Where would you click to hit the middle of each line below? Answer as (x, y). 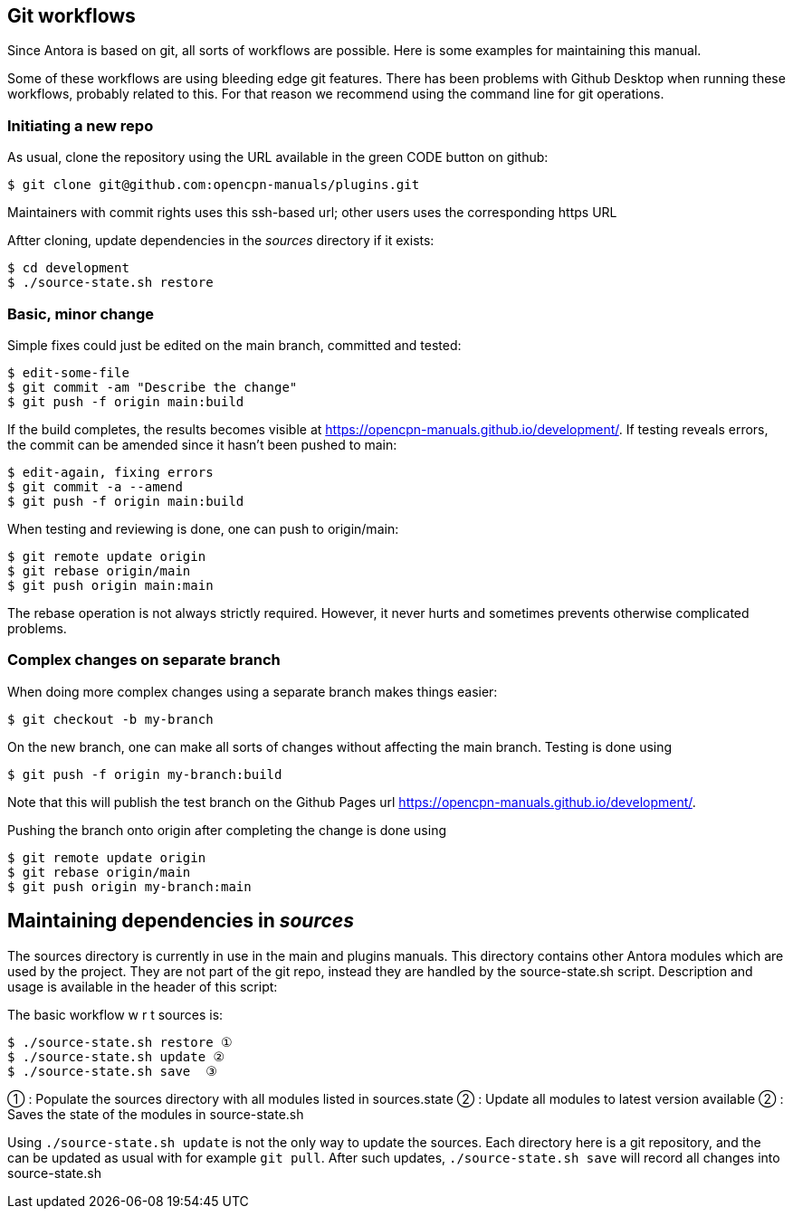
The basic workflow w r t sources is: (115, 1014)
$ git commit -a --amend (95, 486)
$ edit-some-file (68, 372)
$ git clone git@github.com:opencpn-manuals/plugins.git (214, 185)
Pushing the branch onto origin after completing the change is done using (227, 830)
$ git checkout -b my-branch (110, 719)
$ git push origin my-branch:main (129, 886)
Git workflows (72, 16)
